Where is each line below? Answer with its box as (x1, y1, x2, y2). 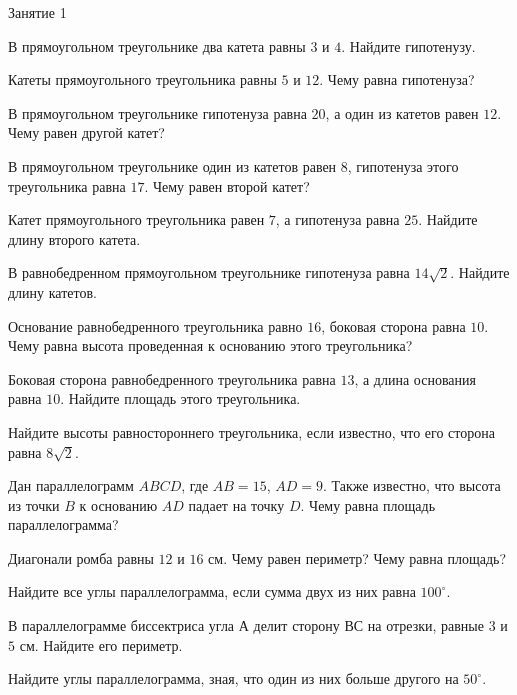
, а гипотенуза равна (275, 209, 400, 230)
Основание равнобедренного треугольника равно (8, 315, 303, 336)
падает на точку (188, 494, 285, 515)
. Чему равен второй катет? (144, 175, 310, 196)
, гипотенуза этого (347, 155, 459, 176)
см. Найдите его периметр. (19, 634, 183, 655)
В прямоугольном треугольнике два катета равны (8, 35, 306, 56)
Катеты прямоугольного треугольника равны (8, 69, 277, 90)
